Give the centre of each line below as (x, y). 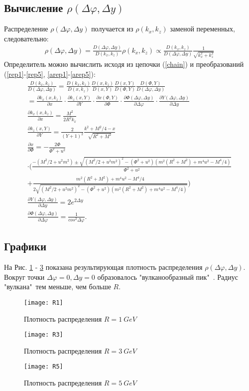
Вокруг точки (24, 277)
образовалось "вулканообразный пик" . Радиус (168, 277)
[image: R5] (44, 367)
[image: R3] (44, 335)
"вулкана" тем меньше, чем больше (58, 287)
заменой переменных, (202, 29)
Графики (25, 246)
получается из (112, 29)
